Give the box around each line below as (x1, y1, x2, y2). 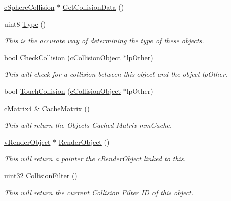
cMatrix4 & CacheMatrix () (4, 103, 90, 113)
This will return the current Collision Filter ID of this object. (4, 187, 194, 197)
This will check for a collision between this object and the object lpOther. (4, 69, 228, 79)
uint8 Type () (4, 18, 46, 29)
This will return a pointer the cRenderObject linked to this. (4, 153, 186, 164)
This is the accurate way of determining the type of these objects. (4, 35, 204, 46)
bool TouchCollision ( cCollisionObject (4, 85, 121, 96)
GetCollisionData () (62, 2, 124, 12)
